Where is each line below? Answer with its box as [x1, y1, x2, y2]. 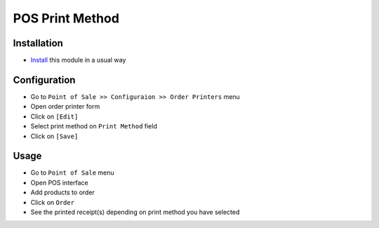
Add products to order [30, 188, 95, 196]
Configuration [13, 74, 76, 86]
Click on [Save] [30, 132, 79, 140]
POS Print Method [13, 11, 119, 26]
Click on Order [30, 198, 75, 206]
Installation [13, 37, 63, 49]
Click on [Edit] [30, 112, 79, 121]
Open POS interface [30, 178, 88, 187]
